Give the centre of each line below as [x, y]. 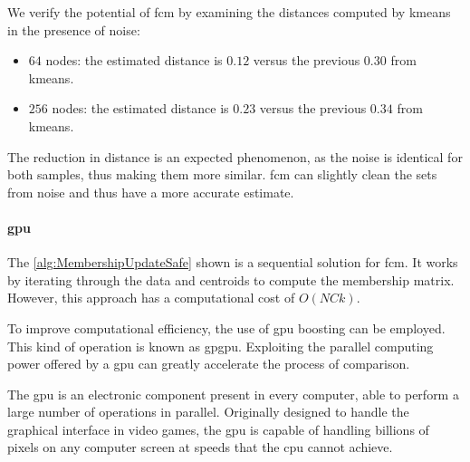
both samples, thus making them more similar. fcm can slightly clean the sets [222, 174]
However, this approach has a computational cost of [151, 298]
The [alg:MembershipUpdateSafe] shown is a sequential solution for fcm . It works [233, 262]
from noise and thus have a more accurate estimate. [151, 192]
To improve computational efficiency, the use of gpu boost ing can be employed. [226, 327]
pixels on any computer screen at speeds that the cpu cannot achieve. [200, 447]
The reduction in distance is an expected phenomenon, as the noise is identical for [235, 156]
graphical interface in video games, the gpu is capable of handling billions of [218, 429]
